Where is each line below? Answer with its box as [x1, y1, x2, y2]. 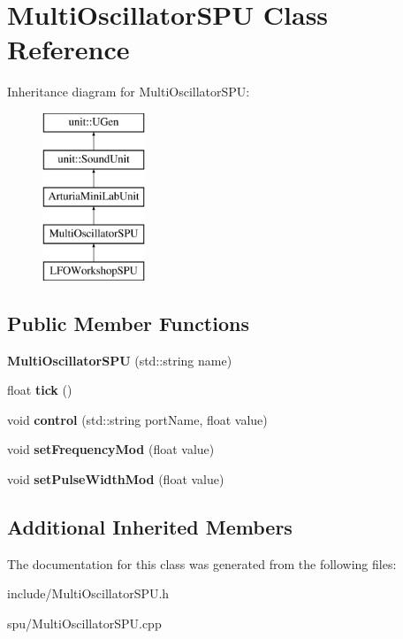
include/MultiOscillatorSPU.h [7, 584, 170, 603]
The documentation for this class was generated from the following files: [7, 554, 397, 573]
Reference [7, 31, 130, 67]
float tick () [7, 381, 72, 399]
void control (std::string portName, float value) [7, 410, 268, 428]
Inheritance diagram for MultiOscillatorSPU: [7, 82, 250, 101]
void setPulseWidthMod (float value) [7, 470, 224, 489]
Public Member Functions [7, 309, 249, 336]
